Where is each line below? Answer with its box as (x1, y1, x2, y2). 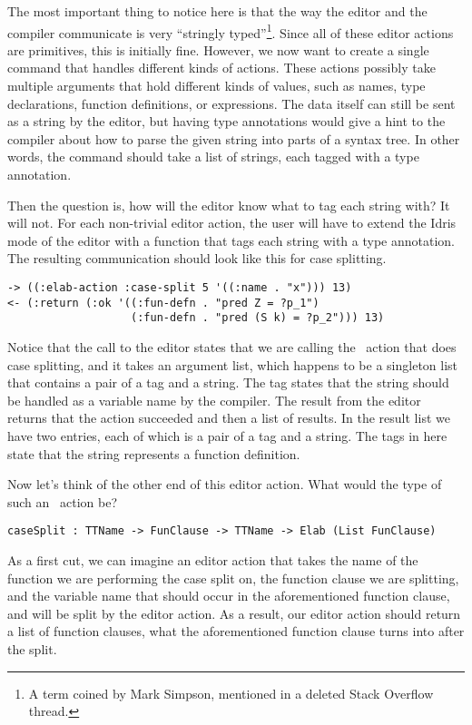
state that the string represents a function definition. (7, 444, 300, 463)
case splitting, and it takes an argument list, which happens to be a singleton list (7, 355, 458, 374)
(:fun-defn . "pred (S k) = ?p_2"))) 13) (131, 311, 385, 325)
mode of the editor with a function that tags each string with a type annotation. (7, 230, 455, 250)
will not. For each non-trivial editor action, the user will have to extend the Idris (7, 213, 457, 232)
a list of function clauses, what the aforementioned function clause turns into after (7, 622, 465, 641)
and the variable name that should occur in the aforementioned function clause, (7, 586, 450, 605)
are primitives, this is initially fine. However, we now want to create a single (7, 40, 429, 59)
